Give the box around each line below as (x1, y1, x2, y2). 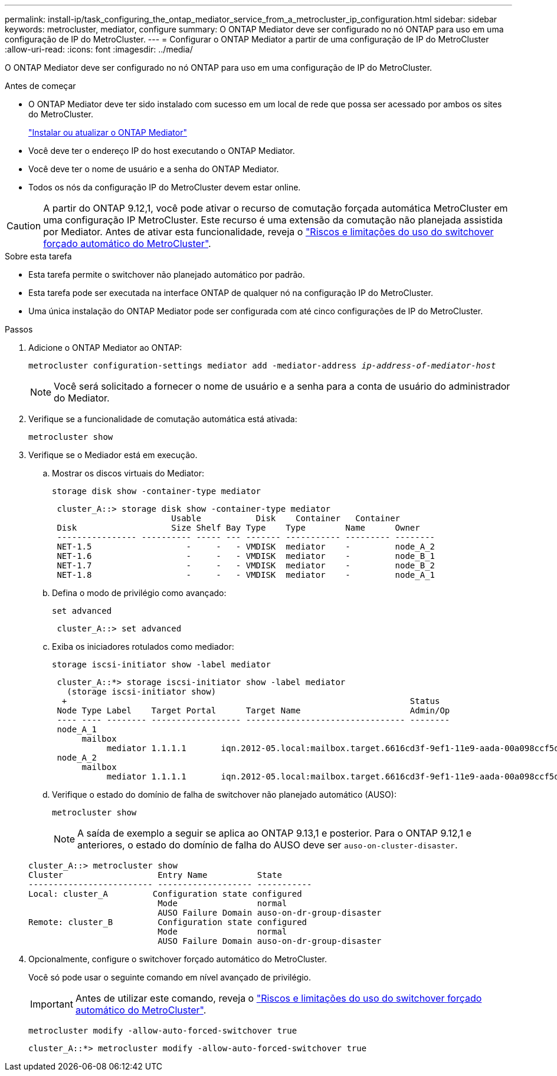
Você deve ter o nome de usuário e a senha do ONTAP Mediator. (28, 164, 279, 174)
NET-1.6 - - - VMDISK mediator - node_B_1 (57, 551, 435, 561)
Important (30, 998, 73, 1010)
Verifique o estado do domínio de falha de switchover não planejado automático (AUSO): (52, 789, 397, 799)
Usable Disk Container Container (171, 514, 401, 523)
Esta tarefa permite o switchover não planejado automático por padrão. (28, 269, 305, 279)
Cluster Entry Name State (28, 870, 282, 880)
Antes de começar (5, 81, 76, 91)
